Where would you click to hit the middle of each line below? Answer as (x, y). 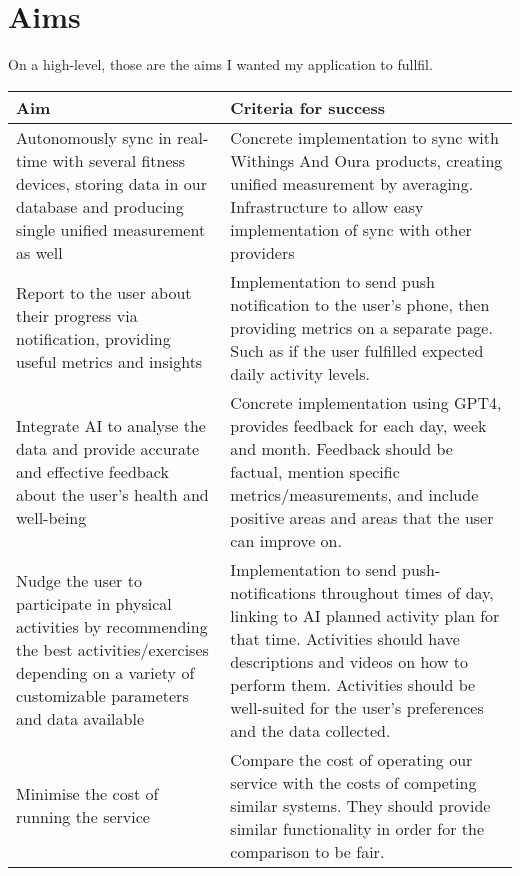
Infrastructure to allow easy (327, 206)
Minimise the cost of (87, 794)
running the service (83, 817)
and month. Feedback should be (341, 448)
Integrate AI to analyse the (111, 425)
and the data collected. (310, 730)
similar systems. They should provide (360, 805)
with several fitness (119, 160)
